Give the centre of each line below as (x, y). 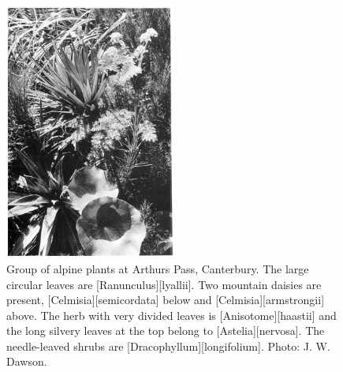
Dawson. (27, 361)
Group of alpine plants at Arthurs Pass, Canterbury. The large (158, 268)
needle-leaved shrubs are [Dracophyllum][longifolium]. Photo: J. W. (168, 346)
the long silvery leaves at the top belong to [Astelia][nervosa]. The (166, 331)
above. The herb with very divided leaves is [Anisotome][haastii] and (171, 315)
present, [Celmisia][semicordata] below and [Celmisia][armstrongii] (166, 300)
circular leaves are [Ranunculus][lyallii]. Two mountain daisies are (164, 284)
